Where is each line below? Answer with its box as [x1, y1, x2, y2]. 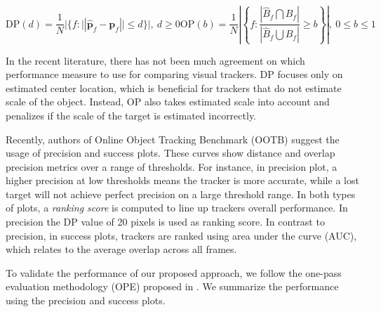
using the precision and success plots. [6, 293, 166, 308]
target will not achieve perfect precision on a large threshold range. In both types [6, 186, 356, 201]
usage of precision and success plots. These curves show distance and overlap [6, 145, 335, 160]
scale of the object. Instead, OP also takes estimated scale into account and [6, 94, 330, 109]
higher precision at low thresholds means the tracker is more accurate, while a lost [6, 173, 359, 188]
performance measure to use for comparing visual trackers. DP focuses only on [6, 67, 343, 82]
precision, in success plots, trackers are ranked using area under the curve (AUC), [6, 228, 357, 242]
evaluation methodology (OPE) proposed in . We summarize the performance [6, 279, 339, 294]
